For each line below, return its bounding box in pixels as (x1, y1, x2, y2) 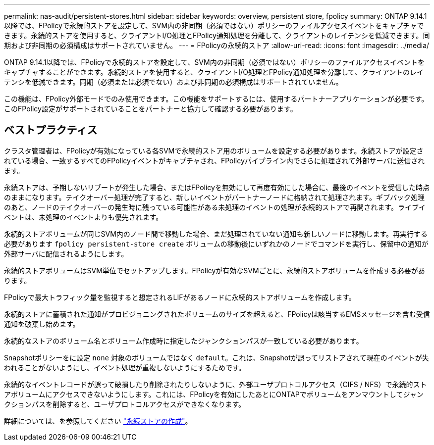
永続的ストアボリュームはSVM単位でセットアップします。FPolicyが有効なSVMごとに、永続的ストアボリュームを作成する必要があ (4, 266, 425, 275)
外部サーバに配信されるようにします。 (4, 249, 128, 258)
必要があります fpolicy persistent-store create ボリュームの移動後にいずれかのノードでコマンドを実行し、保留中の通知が (4, 239, 429, 248)
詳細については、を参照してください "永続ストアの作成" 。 (4, 416, 192, 425)
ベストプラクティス (4, 124, 98, 137)
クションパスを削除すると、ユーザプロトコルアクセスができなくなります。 (4, 399, 246, 408)
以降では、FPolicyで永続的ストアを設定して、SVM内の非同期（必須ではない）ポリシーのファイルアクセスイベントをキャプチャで (4, 21, 424, 30)
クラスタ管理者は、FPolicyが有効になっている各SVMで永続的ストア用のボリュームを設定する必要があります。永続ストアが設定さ (4, 146, 424, 155)
